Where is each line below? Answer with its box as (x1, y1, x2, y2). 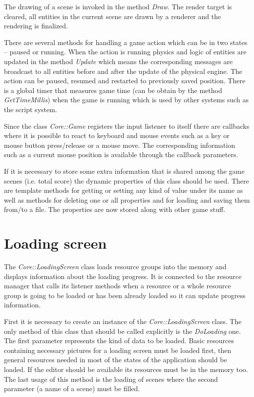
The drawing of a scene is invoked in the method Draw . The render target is (4, 1, 232, 11)
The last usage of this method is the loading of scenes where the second (4, 374, 218, 384)
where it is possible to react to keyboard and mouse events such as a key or (4, 130, 230, 140)
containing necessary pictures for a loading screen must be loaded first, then (4, 345, 232, 355)
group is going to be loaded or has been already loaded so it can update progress (4, 290, 246, 300)
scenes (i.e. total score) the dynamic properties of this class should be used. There (4, 175, 249, 186)
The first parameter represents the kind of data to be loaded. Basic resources (4, 335, 234, 346)
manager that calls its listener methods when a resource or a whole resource (4, 280, 231, 291)
